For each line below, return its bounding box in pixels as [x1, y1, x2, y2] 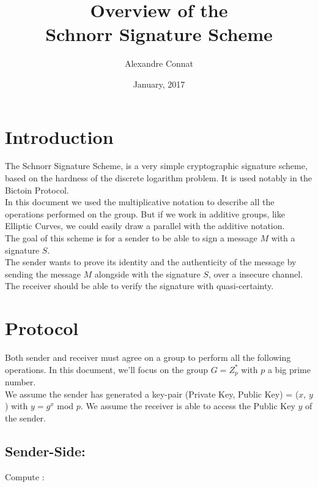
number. [5, 376, 36, 388]
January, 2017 [133, 77, 185, 90]
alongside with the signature [94, 267, 201, 280]
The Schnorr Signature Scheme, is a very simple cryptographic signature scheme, [5, 159, 308, 172]
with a [271, 232, 295, 244]
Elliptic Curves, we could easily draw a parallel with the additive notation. [5, 219, 285, 232]
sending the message [5, 267, 81, 280]
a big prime [267, 363, 311, 376]
